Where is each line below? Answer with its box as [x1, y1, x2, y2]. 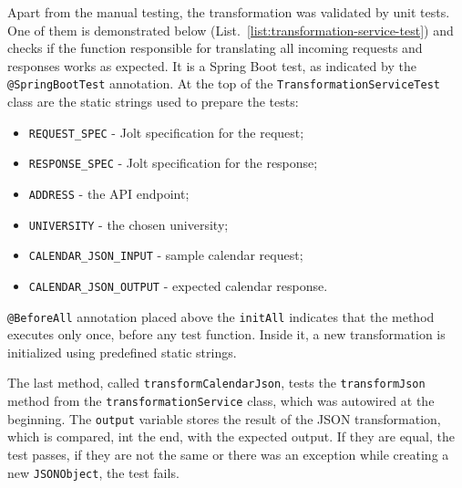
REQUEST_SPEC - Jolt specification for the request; [28, 122, 304, 141]
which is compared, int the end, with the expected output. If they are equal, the [7, 427, 455, 446]
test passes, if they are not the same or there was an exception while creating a [7, 444, 449, 463]
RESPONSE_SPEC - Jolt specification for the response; [28, 153, 318, 172]
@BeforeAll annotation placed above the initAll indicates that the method [7, 306, 435, 326]
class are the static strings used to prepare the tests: [7, 92, 299, 111]
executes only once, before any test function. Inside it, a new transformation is [7, 325, 446, 344]
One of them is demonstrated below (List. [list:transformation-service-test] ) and [7, 20, 454, 39]
